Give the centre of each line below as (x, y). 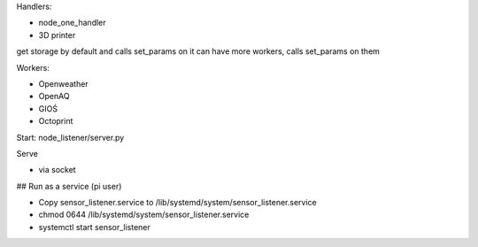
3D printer (57, 35)
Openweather (63, 83)
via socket (57, 170)
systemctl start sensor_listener (94, 227)
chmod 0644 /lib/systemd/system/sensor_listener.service (144, 215)
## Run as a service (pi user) (69, 186)
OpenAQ (54, 96)
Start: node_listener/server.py (70, 137)
